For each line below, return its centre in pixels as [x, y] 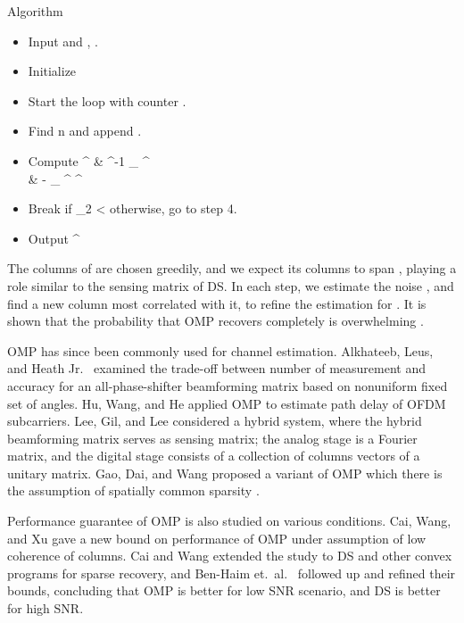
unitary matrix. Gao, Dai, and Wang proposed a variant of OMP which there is [225, 473]
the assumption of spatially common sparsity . [133, 490]
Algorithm [35, 11]
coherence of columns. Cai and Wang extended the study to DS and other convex [230, 556]
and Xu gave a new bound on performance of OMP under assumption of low [217, 538]
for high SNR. [46, 608]
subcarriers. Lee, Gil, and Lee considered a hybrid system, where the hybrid [215, 421]
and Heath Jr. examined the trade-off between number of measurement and [217, 368]
